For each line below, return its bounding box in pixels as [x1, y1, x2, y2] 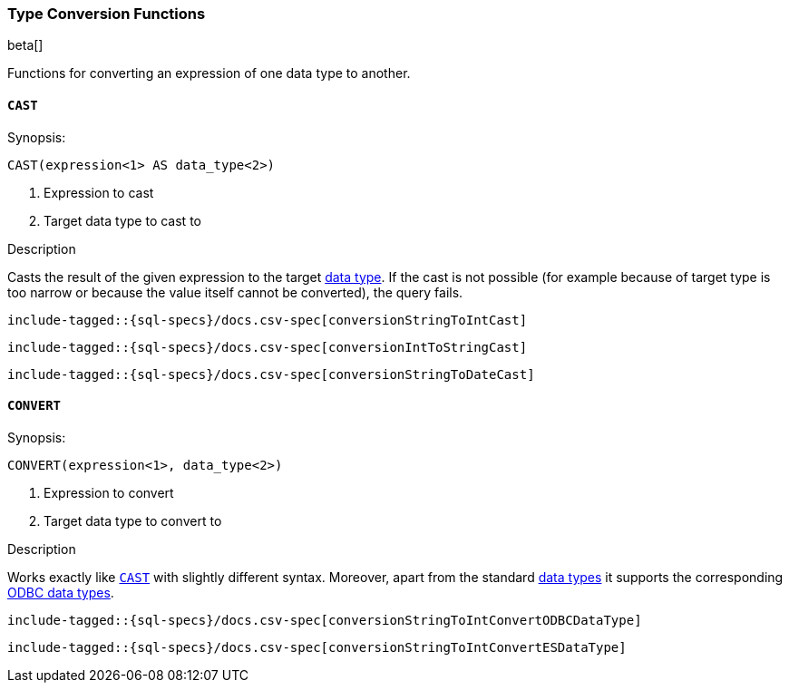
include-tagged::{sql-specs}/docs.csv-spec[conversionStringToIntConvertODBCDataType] [7, 612, 642, 627]
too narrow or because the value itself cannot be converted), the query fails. [7, 284, 463, 300]
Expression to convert [44, 484, 174, 500]
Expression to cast [44, 184, 154, 200]
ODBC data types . [7, 584, 114, 600]
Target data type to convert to [44, 512, 222, 529]
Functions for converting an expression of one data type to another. [7, 65, 411, 82]
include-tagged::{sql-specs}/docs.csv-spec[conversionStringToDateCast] [7, 366, 535, 382]
